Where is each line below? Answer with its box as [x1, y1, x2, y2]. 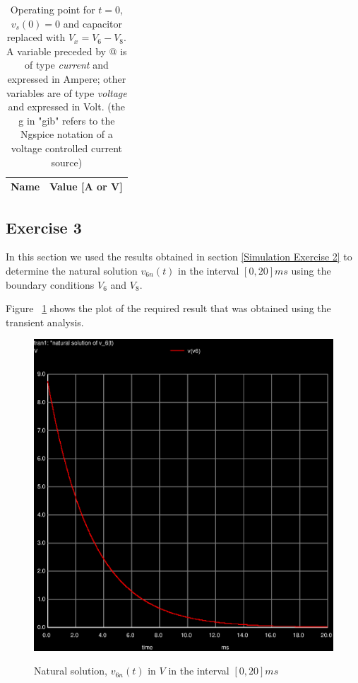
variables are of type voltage [6, 85, 127, 100]
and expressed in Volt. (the [8, 99, 126, 114]
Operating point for [10, 2, 95, 16]
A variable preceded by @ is [6, 43, 127, 58]
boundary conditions [6, 277, 95, 292]
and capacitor [63, 16, 122, 30]
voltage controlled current [11, 140, 122, 155]
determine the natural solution [6, 263, 138, 278]
